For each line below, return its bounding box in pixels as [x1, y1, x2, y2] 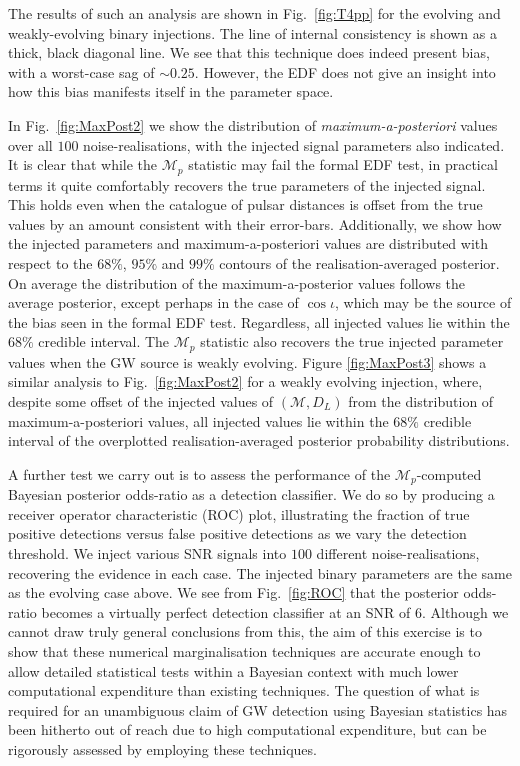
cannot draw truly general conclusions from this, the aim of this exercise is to [8, 621, 482, 642]
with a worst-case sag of [8, 61, 155, 82]
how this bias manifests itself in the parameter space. [8, 81, 334, 102]
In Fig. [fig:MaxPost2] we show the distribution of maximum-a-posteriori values [8, 114, 498, 135]
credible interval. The [38, 331, 170, 352]
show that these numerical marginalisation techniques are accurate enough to [8, 640, 481, 661]
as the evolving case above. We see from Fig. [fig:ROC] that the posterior [8, 582, 459, 603]
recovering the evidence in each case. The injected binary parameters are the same [8, 562, 512, 583]
